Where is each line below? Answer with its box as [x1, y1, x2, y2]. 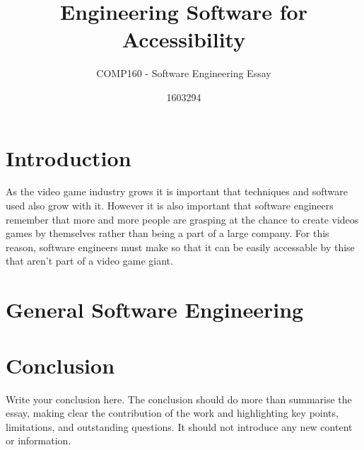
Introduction [6, 143, 131, 172]
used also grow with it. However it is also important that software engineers [6, 198, 334, 213]
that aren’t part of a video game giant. [6, 253, 173, 268]
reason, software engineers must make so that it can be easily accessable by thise [6, 239, 355, 254]
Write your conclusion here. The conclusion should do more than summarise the [6, 391, 352, 406]
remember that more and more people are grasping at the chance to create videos [6, 212, 359, 226]
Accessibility [122, 25, 246, 54]
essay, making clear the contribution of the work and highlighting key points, [6, 405, 339, 420]
